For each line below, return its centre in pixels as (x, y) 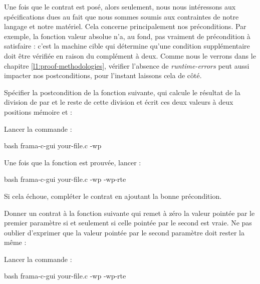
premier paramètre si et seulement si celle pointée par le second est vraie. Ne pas (128, 223)
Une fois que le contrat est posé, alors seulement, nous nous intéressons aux (120, 7)
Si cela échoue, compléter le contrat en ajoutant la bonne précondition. (113, 196)
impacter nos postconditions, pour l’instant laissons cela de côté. (103, 75)
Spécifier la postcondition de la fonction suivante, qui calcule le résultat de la (122, 92)
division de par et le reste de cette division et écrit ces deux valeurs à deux (119, 102)
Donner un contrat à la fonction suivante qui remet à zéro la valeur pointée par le (129, 213)
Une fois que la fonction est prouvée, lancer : (73, 162)
